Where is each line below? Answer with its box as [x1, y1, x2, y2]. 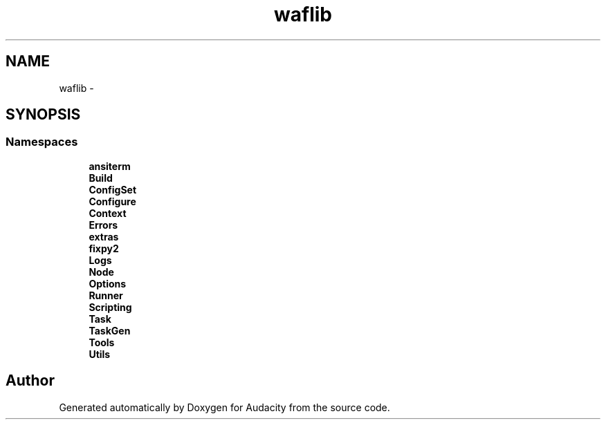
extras [89, 230, 119, 243]
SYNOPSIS [6, 106, 81, 124]
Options [89, 277, 127, 290]
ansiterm [89, 160, 131, 172]
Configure [89, 195, 136, 207]
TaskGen [89, 324, 131, 337]
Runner [89, 289, 123, 301]
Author [6, 372, 55, 390]
